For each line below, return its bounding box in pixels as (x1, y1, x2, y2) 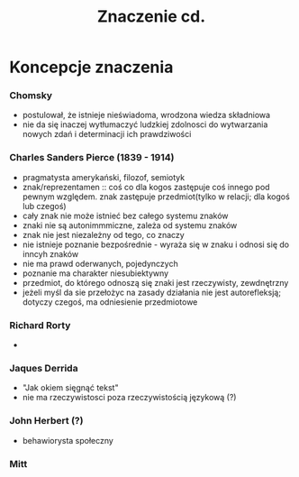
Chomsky (9, 89, 52, 102)
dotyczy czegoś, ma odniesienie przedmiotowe (22, 296, 198, 307)
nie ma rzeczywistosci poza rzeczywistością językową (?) (22, 392, 237, 403)
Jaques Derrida (9, 362, 78, 374)
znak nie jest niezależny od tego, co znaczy (22, 229, 185, 240)
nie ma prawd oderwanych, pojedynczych (22, 258, 178, 269)
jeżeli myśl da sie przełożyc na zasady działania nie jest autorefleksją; (22, 287, 282, 298)
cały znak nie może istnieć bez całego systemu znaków (22, 210, 229, 221)
